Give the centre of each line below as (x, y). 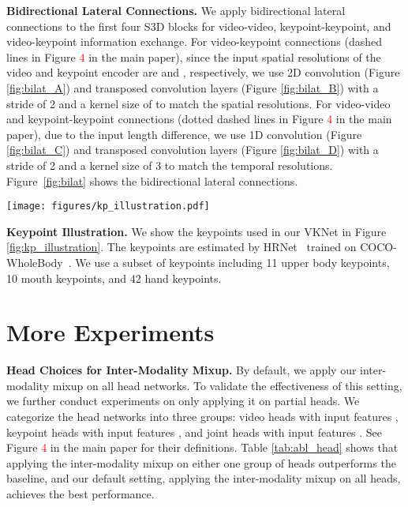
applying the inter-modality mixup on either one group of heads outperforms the (201, 462)
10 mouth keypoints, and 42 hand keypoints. (114, 278)
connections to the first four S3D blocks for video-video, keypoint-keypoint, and (199, 26)
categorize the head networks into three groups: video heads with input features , (202, 417)
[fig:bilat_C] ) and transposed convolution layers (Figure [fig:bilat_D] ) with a (193, 150)
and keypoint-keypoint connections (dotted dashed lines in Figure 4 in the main (199, 119)
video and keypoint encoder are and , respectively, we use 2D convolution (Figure (203, 72)
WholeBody (35, 262)
